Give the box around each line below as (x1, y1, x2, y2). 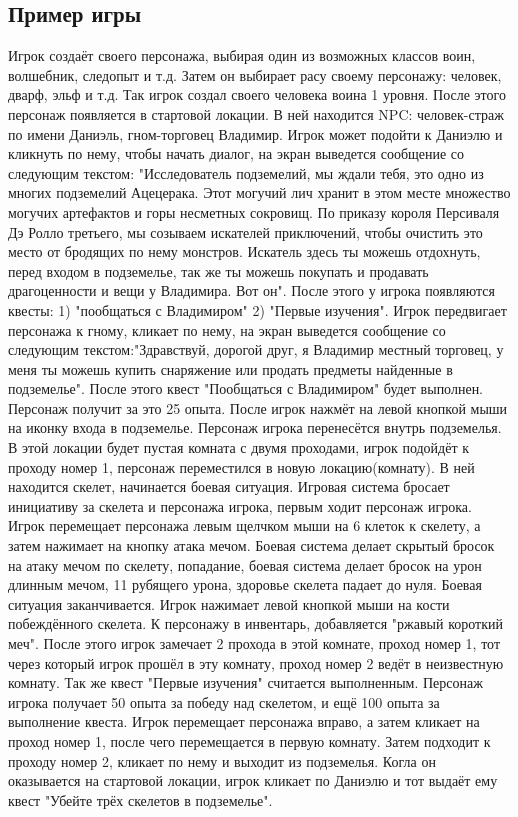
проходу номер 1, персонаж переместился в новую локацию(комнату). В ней (8, 456, 475, 477)
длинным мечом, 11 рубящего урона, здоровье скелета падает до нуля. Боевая (8, 574, 482, 595)
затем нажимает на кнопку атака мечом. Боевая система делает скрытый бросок (8, 535, 495, 556)
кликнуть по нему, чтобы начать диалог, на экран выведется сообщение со (8, 143, 465, 164)
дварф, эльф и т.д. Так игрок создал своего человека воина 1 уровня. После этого (8, 84, 506, 105)
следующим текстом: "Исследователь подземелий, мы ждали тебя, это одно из (8, 162, 484, 183)
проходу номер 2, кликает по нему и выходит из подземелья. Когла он (8, 750, 436, 771)
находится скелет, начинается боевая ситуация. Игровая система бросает (8, 476, 450, 497)
